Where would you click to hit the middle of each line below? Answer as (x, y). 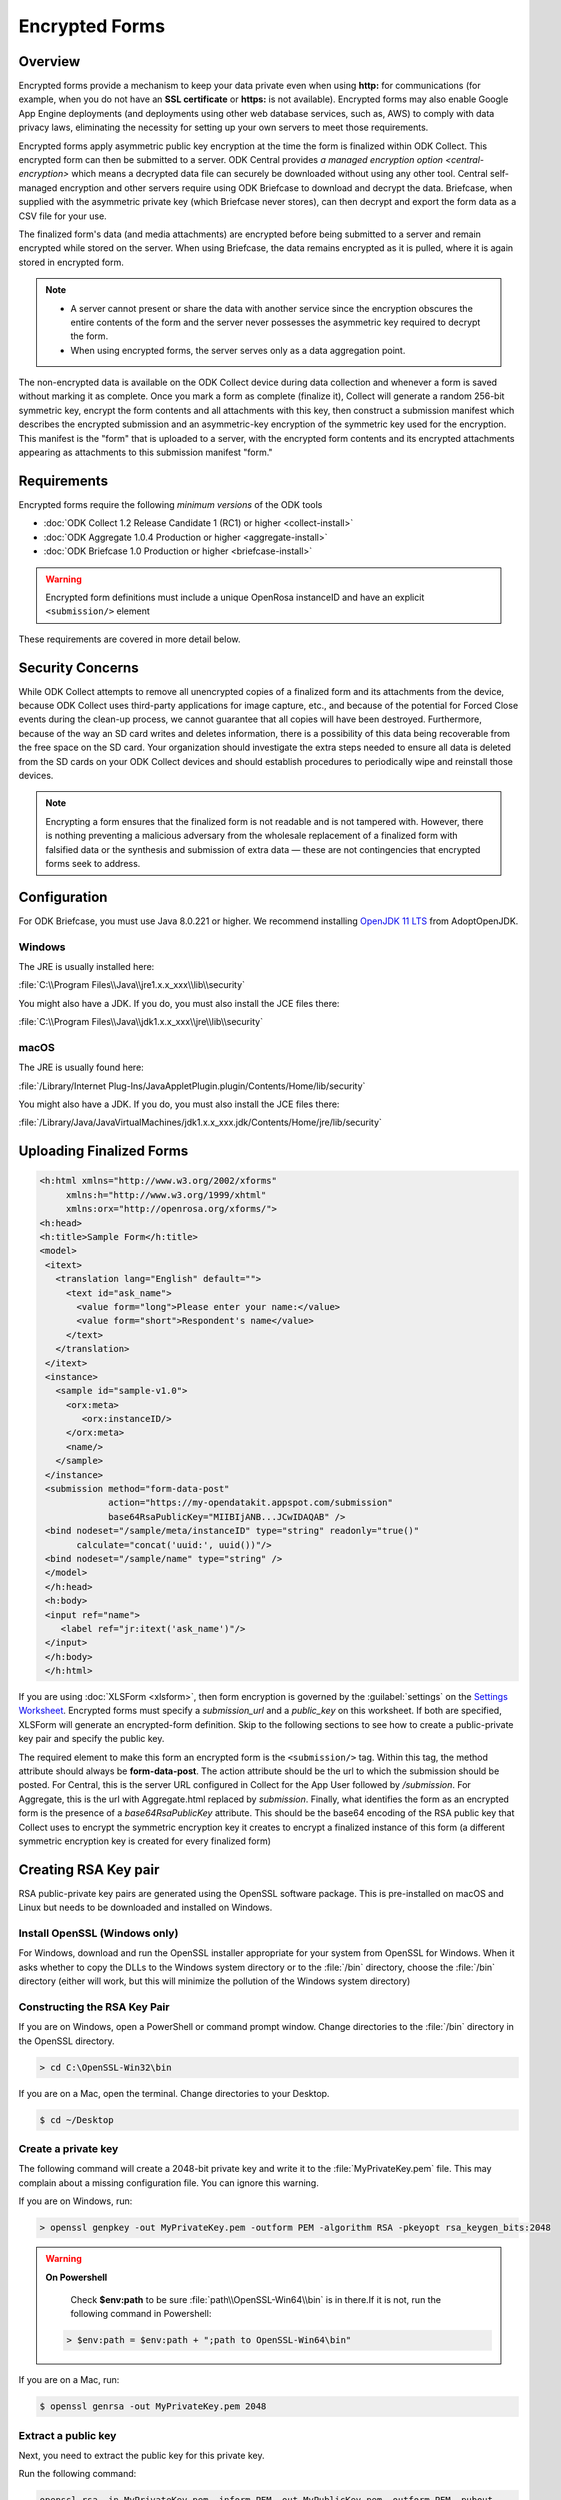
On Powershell (76, 2277)
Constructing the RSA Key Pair (94, 2007)
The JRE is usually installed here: (86, 966)
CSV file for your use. (62, 216)
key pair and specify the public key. (91, 1739)
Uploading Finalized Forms (103, 1151)
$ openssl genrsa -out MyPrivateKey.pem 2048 (153, 2406)
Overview (49, 61)
